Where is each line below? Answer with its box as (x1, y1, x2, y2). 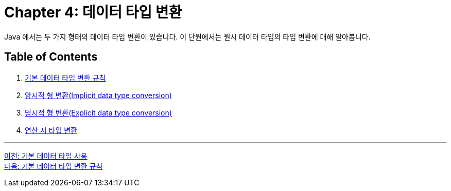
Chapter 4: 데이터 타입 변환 (4, 4, 182, 21)
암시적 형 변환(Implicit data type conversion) (25, 90, 172, 100)
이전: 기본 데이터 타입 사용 (4, 151, 88, 160)
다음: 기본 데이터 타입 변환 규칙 (4, 161, 103, 170)
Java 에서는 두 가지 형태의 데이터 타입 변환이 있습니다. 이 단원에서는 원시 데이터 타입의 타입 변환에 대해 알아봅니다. (4, 32, 371, 41)
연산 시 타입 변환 (25, 125, 77, 135)
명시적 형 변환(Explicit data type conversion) (25, 108, 172, 117)
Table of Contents (4, 50, 98, 64)
